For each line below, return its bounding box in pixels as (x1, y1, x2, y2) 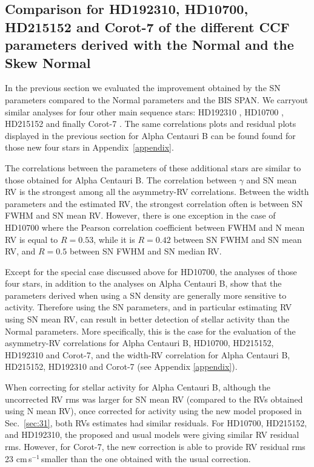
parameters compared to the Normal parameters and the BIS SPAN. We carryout (5, 93, 309, 106)
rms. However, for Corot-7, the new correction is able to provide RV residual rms (5, 440, 306, 452)
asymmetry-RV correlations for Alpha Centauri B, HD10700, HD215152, (5, 336, 274, 349)
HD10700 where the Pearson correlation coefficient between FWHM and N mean (5, 220, 305, 233)
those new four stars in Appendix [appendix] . (5, 141, 174, 154)
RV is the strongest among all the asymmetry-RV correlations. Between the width (5, 185, 309, 198)
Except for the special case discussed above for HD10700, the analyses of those (5, 265, 297, 278)
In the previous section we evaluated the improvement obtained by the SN (5, 81, 281, 94)
